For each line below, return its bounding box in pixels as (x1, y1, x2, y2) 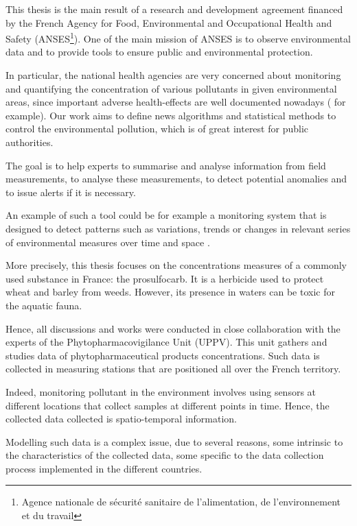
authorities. (5, 135, 54, 149)
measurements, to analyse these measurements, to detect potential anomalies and (5, 171, 347, 186)
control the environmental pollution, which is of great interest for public (5, 121, 308, 136)
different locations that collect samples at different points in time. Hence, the (5, 398, 330, 412)
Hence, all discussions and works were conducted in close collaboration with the (5, 321, 341, 335)
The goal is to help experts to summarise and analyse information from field (5, 158, 326, 172)
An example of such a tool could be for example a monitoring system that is (5, 208, 327, 222)
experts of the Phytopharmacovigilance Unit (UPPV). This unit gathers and (5, 335, 327, 349)
